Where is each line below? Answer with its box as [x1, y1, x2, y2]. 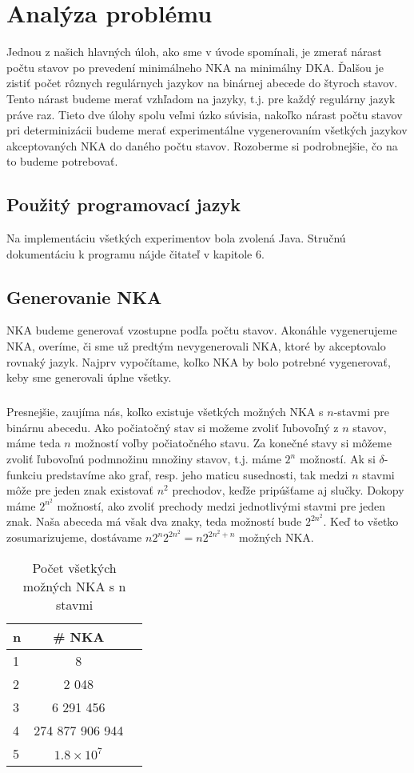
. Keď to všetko [323, 513, 399, 530]
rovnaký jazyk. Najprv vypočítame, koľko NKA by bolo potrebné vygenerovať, [6, 353, 391, 370]
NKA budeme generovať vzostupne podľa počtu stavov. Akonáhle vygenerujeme [6, 322, 397, 338]
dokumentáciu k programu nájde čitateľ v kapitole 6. [6, 245, 265, 262]
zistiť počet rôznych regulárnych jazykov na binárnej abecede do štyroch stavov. [6, 74, 398, 91]
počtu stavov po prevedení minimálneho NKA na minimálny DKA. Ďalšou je [6, 58, 384, 75]
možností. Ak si [299, 451, 376, 467]
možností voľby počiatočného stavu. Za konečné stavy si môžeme [74, 435, 392, 451]
